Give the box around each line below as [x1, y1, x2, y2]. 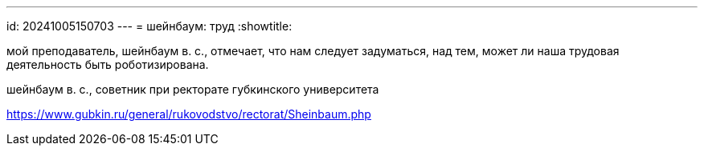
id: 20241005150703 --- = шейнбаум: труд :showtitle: [6, 19, 293, 33]
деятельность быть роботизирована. [6, 58, 209, 71]
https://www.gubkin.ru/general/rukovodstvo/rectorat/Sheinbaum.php [6, 107, 371, 121]
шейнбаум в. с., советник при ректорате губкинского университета [6, 82, 379, 96]
